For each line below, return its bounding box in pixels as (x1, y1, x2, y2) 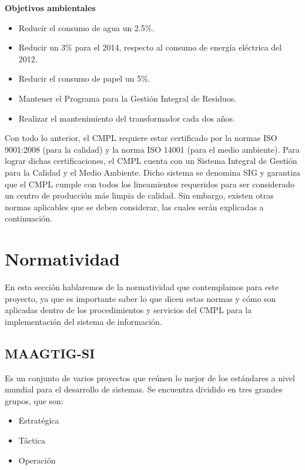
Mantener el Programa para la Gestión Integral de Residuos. (18, 92, 237, 104)
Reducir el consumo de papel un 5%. (18, 72, 150, 85)
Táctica (18, 434, 45, 446)
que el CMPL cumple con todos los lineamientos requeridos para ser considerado (5, 177, 294, 190)
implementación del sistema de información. (5, 315, 162, 327)
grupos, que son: (5, 394, 63, 407)
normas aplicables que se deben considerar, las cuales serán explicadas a (5, 200, 264, 213)
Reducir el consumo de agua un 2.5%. (18, 21, 155, 33)
